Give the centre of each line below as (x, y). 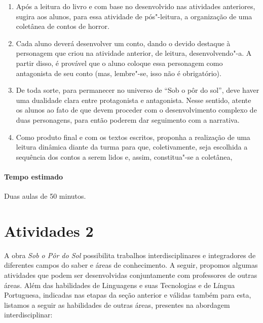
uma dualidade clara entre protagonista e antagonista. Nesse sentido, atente (134, 100)
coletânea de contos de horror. (63, 26)
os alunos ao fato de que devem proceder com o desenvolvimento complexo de (136, 110)
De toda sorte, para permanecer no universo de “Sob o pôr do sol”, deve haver (138, 90)
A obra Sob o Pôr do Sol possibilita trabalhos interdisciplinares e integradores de (130, 255)
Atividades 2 (49, 230)
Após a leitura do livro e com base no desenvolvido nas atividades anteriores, (136, 6)
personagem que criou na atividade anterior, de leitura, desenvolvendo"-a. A (134, 53)
